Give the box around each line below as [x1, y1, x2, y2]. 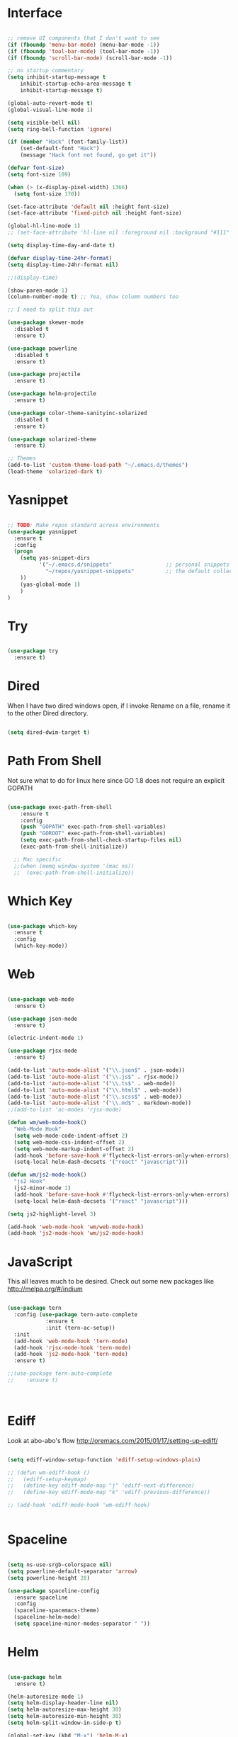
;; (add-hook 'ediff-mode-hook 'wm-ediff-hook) [7, 1502, 151, 1509]
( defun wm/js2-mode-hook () [7, 1171, 87, 1179]
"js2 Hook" [13, 1178, 46, 1185]
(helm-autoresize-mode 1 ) [7, 1693, 84, 1700]
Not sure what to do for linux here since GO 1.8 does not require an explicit [7, 776, 225, 784]
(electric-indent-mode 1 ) [7, 1034, 84, 1042]
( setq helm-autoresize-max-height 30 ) [7, 1706, 122, 1714]
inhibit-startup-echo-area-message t [20, 80, 132, 88]
